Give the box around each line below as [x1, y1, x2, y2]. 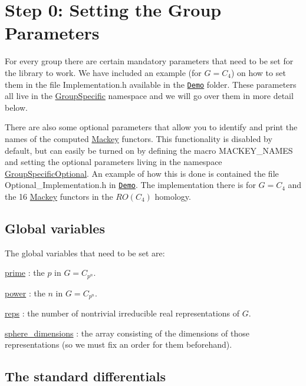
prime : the [5, 266, 45, 279]
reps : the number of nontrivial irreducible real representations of [5, 307, 240, 319]
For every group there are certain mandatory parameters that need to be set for [5, 55, 294, 67]
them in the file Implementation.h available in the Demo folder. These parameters [5, 78, 297, 90]
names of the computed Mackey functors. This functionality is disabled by [5, 132, 272, 144]
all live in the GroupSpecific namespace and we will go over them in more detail [5, 90, 294, 102]
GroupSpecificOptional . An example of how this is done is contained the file [5, 167, 279, 179]
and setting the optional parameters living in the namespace [5, 156, 222, 168]
